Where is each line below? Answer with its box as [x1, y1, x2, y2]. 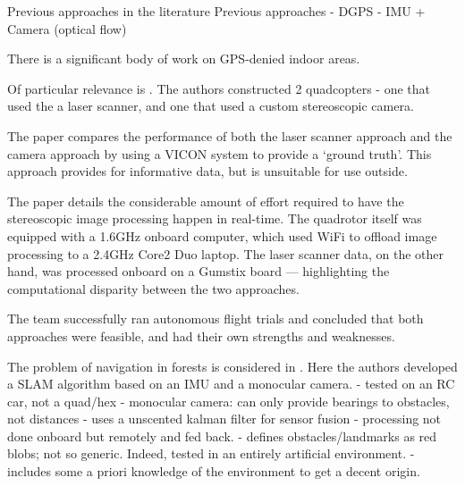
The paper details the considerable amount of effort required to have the [7, 191, 404, 210]
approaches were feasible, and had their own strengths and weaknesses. [7, 326, 395, 345]
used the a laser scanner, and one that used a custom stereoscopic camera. [7, 96, 414, 115]
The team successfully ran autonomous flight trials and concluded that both [7, 309, 424, 328]
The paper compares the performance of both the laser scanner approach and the [7, 126, 452, 145]
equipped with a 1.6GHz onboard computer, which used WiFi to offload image [7, 226, 437, 245]
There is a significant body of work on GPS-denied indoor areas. [7, 49, 360, 68]
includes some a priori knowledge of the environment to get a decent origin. [7, 462, 420, 481]
